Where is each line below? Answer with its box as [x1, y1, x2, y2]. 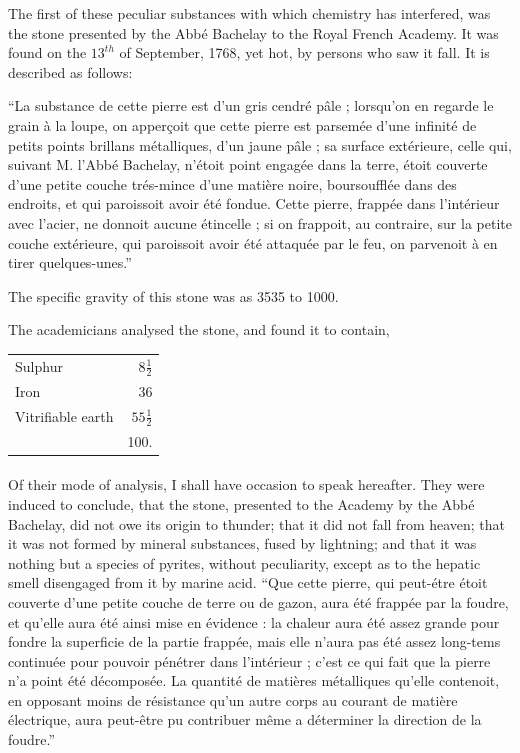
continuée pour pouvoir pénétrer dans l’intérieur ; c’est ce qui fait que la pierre [8, 650, 491, 671]
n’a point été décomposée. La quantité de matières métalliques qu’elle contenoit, [8, 670, 500, 691]
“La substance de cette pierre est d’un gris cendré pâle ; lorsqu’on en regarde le [8, 95, 494, 116]
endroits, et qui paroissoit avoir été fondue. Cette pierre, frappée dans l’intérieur [8, 193, 500, 214]
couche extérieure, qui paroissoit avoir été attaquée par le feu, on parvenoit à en [8, 232, 498, 253]
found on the [8, 42, 87, 63]
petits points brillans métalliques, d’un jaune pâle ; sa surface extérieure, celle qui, [8, 134, 512, 155]
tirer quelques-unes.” [8, 252, 132, 273]
